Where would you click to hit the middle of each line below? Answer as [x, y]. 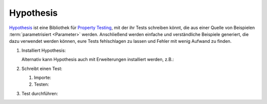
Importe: [43, 77]
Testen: [42, 84]
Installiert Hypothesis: [44, 50]
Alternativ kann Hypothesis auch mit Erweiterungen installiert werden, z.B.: [98, 60]
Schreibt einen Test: [42, 69]
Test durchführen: [40, 93]
